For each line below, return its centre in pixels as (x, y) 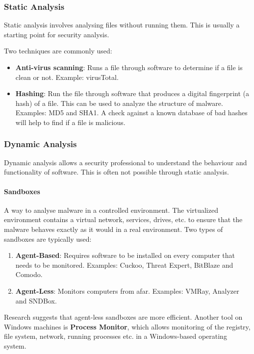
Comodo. (29, 274)
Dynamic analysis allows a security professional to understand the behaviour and (126, 162)
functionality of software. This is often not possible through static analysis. (116, 172)
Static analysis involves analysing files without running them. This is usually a (122, 25)
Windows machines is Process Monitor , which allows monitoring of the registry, (127, 326)
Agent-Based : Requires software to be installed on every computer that (125, 255)
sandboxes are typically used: (48, 239)
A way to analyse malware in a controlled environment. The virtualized (111, 210)
